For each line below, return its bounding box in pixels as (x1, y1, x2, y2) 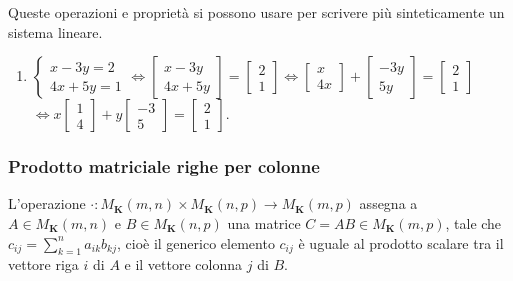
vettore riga (8, 254, 79, 275)
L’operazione (8, 193, 86, 214)
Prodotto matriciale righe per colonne (8, 154, 320, 179)
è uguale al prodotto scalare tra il (298, 232, 504, 253)
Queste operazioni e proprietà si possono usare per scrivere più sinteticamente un (8, 2, 505, 22)
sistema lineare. (8, 21, 103, 42)
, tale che (445, 213, 502, 233)
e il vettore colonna (124, 254, 243, 275)
